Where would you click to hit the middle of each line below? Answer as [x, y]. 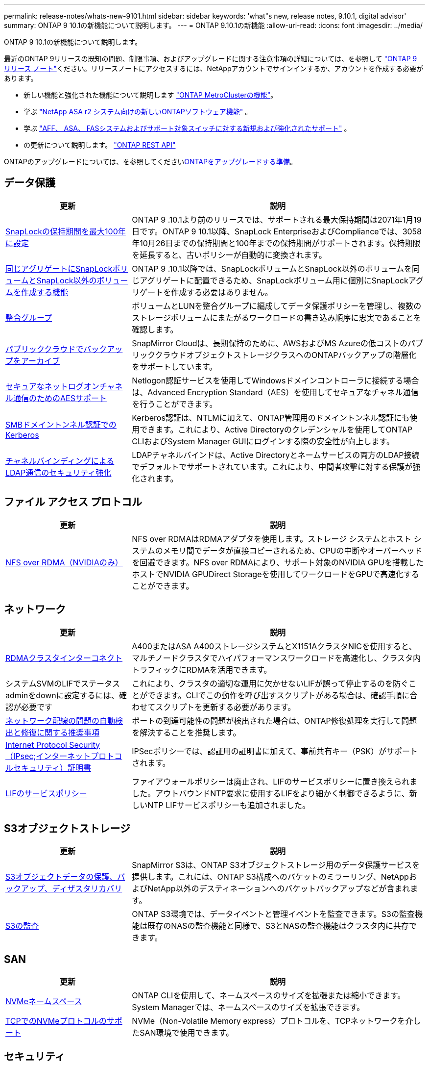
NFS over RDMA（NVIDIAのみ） [64, 562]
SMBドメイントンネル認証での [61, 424]
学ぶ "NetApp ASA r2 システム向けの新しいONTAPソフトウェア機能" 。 [138, 112]
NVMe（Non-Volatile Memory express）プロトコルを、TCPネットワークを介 [273, 1021]
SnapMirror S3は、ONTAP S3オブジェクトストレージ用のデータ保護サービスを [276, 865]
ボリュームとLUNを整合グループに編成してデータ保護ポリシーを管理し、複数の [277, 306]
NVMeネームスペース [44, 1002]
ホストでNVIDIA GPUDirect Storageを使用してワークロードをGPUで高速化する [276, 574]
